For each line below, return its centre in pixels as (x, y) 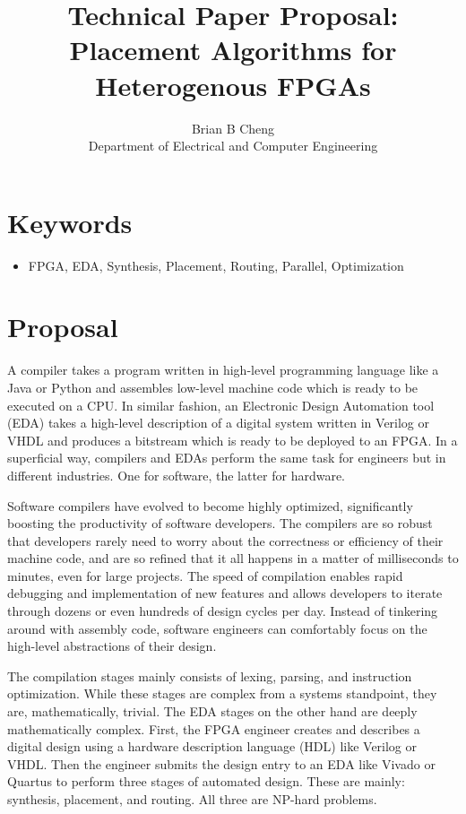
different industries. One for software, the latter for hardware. (177, 475)
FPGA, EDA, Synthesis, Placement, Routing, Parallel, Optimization (216, 265)
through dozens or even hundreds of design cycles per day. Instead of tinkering (223, 611)
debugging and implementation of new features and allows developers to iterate (225, 593)
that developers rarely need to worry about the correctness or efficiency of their (225, 540)
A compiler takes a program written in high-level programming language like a (223, 370)
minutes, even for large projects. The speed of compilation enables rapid (205, 575)
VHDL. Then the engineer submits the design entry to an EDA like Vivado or (221, 763)
